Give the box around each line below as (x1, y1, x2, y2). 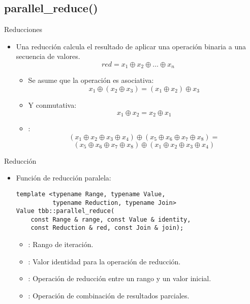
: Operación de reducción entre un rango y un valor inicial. (28, 273, 211, 284)
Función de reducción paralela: (16, 172, 111, 183)
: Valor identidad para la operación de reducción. (28, 256, 181, 266)
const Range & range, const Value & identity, (30, 216, 191, 223)
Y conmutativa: (28, 100, 77, 110)
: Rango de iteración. (28, 239, 93, 250)
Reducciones (4, 24, 42, 35)
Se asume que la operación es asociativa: (28, 75, 154, 85)
